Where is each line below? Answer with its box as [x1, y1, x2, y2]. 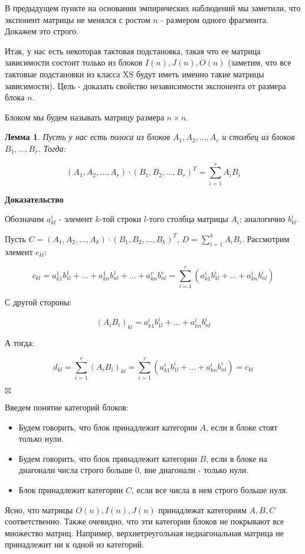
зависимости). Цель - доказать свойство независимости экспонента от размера [5, 79, 286, 92]
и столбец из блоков [222, 131, 295, 143]
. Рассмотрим [241, 232, 290, 245]
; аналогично [239, 213, 286, 225]
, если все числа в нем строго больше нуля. [131, 483, 288, 496]
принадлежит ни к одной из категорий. [5, 538, 145, 550]
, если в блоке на [206, 452, 267, 464]
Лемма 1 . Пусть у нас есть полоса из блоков [5, 131, 170, 143]
